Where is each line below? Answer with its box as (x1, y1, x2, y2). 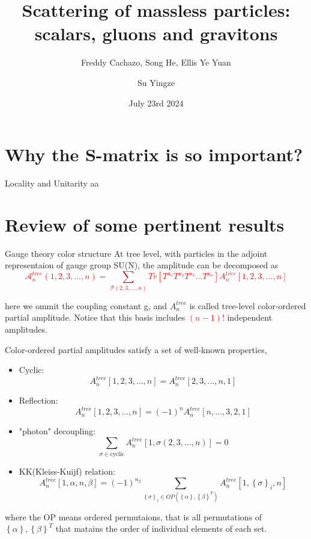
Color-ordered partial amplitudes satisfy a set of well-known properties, (5, 343, 267, 356)
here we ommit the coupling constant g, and (5, 299, 167, 312)
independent (227, 311, 273, 324)
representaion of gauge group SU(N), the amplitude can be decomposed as (5, 259, 279, 271)
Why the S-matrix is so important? (5, 142, 303, 167)
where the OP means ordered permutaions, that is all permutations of (5, 510, 262, 523)
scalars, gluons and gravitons (34, 21, 278, 46)
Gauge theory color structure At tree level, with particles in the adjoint (5, 247, 268, 259)
